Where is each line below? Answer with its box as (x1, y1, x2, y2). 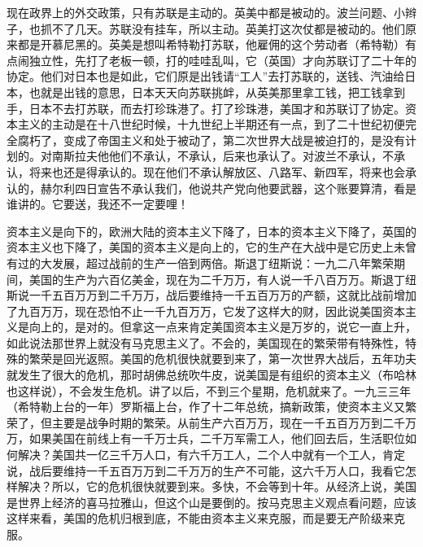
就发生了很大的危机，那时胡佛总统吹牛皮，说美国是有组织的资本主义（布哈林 (7, 366, 416, 383)
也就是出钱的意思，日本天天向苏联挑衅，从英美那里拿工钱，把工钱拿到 (28, 83, 405, 100)
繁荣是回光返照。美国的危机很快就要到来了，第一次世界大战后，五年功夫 (28, 350, 416, 367)
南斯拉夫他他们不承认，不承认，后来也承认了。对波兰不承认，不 (51, 147, 394, 164)
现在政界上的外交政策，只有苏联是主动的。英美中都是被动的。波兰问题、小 (7, 4, 405, 20)
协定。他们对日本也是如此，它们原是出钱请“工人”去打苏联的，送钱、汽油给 (7, 68, 405, 85)
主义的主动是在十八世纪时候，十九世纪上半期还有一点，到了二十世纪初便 (17, 116, 405, 133)
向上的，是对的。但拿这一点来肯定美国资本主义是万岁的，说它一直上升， (28, 318, 416, 335)
